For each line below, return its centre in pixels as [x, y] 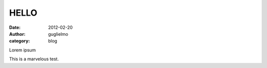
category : [20, 41]
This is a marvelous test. [34, 59]
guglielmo [58, 34]
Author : [17, 34]
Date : [15, 27]
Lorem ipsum [22, 50]
